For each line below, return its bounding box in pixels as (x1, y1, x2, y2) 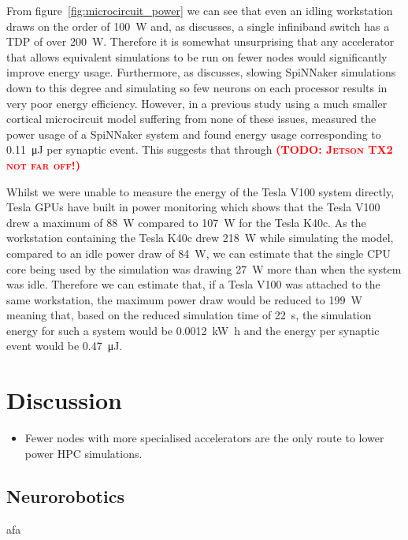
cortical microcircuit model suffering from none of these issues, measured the (6, 110, 376, 127)
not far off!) (6, 156, 80, 173)
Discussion (6, 384, 122, 416)
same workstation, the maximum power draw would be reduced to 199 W (6, 291, 362, 307)
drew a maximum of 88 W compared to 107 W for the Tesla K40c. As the (6, 214, 366, 230)
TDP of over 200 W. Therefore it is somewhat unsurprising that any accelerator (6, 33, 395, 50)
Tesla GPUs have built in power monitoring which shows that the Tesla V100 (6, 199, 380, 215)
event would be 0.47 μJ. (6, 337, 123, 354)
